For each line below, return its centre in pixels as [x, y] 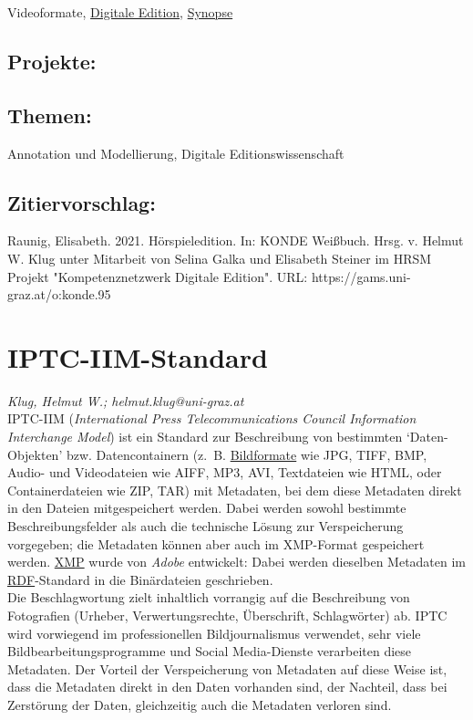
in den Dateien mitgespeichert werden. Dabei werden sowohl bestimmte [207, 508]
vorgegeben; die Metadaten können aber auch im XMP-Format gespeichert [216, 543]
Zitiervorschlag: [82, 202]
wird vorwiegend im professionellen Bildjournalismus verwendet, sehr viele [214, 633]
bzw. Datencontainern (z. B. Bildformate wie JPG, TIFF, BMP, [247, 454]
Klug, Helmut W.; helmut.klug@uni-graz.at [126, 400]
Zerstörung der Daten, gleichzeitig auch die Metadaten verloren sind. [200, 704]
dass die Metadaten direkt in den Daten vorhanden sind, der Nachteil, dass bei [227, 687]
